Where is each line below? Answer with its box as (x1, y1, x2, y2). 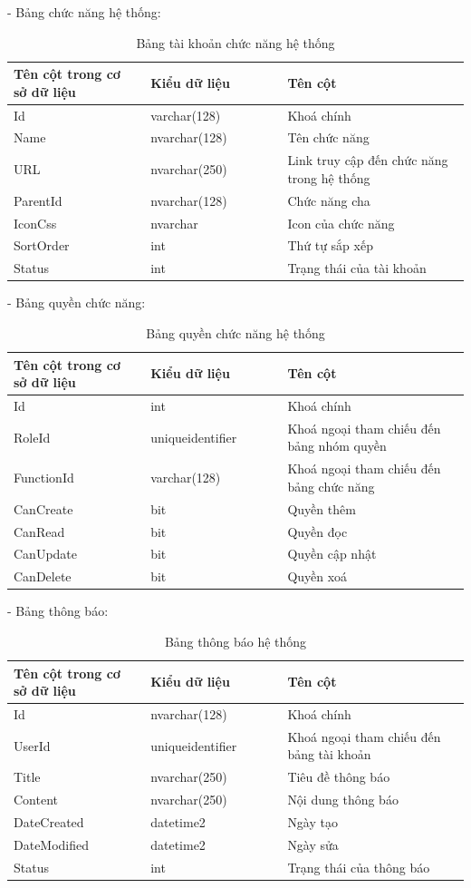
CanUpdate (14, 544, 78, 563)
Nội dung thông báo (287, 790, 399, 809)
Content (14, 790, 58, 809)
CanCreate (14, 499, 73, 518)
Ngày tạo (287, 812, 338, 831)
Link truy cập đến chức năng (287, 151, 448, 170)
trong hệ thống (287, 168, 370, 187)
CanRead (14, 522, 65, 541)
